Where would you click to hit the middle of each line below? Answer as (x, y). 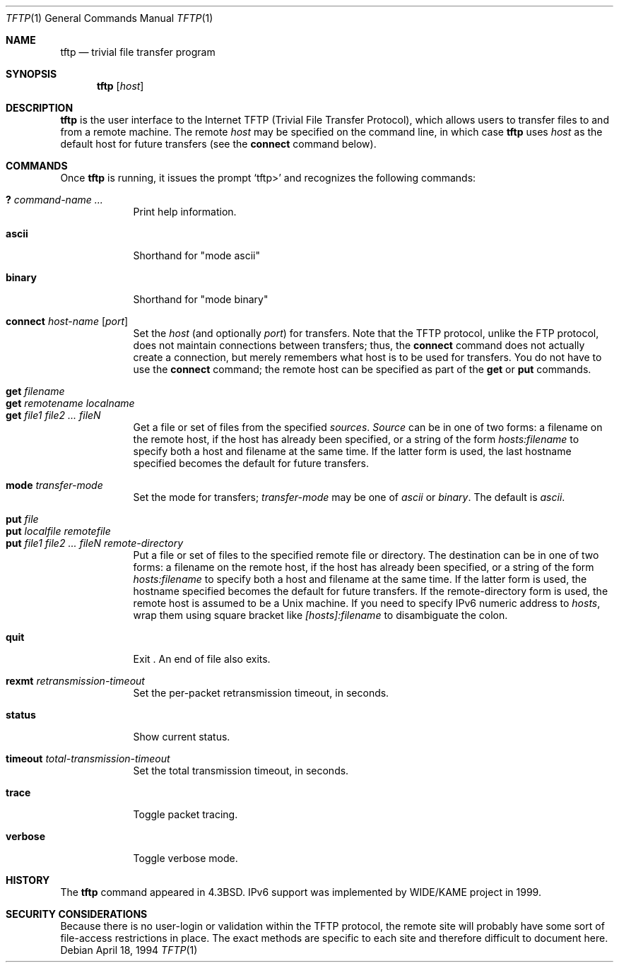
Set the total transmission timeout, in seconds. (241, 771)
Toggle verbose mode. (185, 858)
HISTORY (28, 880)
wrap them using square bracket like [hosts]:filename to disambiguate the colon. (320, 615)
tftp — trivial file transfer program (138, 52)
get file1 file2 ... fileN (53, 415)
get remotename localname (70, 403)
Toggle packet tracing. (185, 814)
